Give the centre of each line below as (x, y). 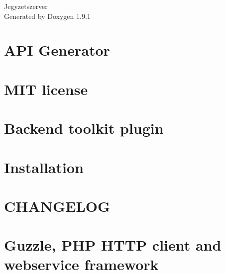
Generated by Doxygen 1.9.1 (47, 16)
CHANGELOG (57, 206)
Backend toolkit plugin (84, 128)
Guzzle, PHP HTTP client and (113, 245)
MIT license (46, 89)
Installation (44, 167)
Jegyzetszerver (26, 6)
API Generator (57, 50)
